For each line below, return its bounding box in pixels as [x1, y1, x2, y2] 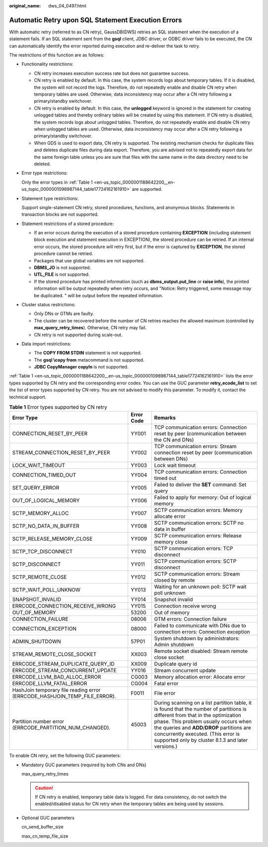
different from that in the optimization [154, 712, 242, 719]
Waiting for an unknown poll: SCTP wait [154, 583, 247, 590]
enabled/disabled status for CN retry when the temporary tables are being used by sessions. [35, 801, 224, 807]
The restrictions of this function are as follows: [9, 52, 104, 58]
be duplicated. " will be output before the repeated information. [34, 292, 163, 298]
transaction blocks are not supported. [21, 212, 99, 218]
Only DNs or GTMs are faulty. [34, 311, 94, 317]
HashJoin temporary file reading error [12, 687, 101, 694]
